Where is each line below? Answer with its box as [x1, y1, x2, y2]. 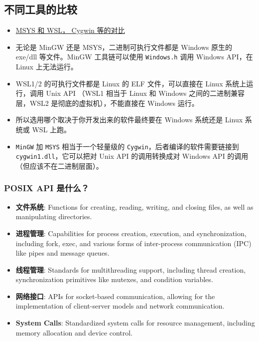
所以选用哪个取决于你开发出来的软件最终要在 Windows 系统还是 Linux [15, 114, 243, 125]
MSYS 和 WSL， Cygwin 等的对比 [15, 25, 125, 35]
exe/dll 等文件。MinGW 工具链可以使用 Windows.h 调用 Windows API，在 [15, 51, 253, 62]
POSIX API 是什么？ [4, 182, 89, 194]
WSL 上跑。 [32, 124, 71, 135]
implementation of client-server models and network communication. [15, 301, 225, 311]
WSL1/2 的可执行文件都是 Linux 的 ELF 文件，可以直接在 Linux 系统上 [15, 78, 247, 88]
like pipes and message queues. [15, 248, 110, 258]
